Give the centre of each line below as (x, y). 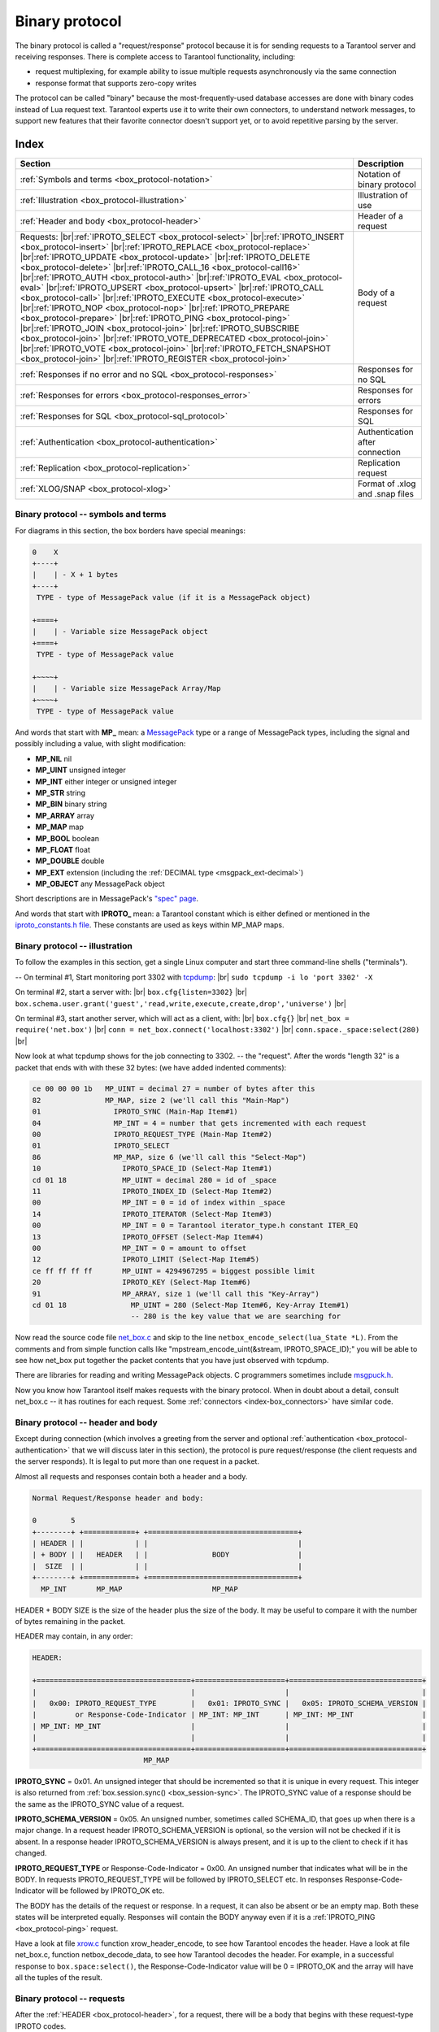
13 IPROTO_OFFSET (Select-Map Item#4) (148, 1237)
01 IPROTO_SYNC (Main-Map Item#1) (135, 1112)
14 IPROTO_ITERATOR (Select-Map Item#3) (152, 1214)
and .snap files (386, 493)
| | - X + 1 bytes (75, 575)
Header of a (381, 215)
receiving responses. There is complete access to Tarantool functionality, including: (155, 56)
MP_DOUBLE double (70, 861)
